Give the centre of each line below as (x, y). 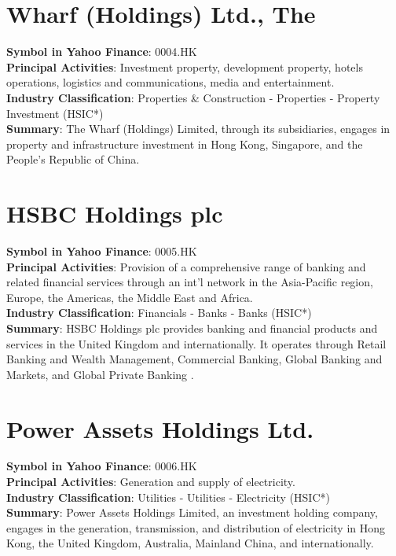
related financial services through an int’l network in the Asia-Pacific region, (190, 282)
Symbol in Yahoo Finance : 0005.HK (102, 251)
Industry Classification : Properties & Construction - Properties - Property (193, 97)
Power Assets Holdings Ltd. (160, 428)
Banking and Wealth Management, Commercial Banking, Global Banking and (194, 359)
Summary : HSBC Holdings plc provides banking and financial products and (192, 328)
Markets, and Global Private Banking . (100, 374)
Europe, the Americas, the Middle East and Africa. (130, 297)
